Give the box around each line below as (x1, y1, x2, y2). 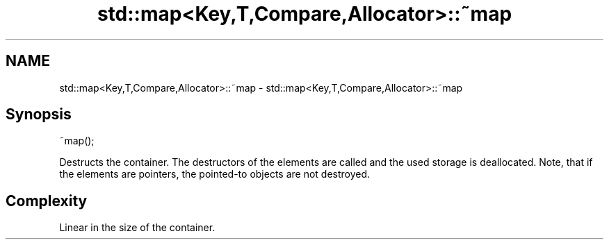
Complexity (6, 192, 88, 210)
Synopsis (6, 105, 72, 124)
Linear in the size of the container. (59, 221, 216, 234)
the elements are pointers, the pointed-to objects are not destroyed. (59, 168, 371, 180)
